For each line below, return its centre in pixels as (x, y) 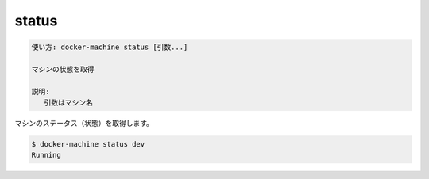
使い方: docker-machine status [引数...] (110, 47)
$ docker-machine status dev (88, 144)
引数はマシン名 (68, 103)
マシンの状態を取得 (63, 69)
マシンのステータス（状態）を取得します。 (84, 124)
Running (46, 155)
